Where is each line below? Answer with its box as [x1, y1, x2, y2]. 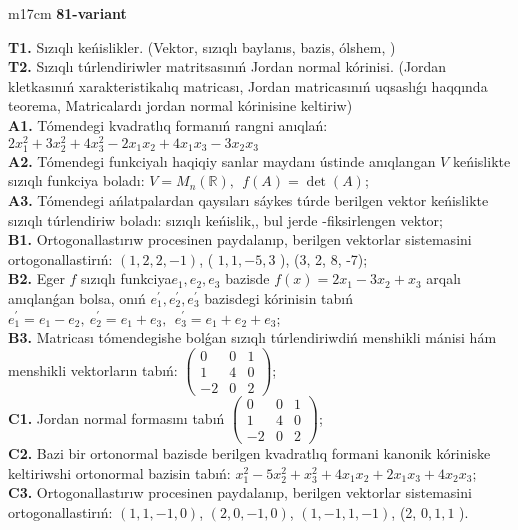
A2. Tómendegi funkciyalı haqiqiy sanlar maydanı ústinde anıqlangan [8, 150, 436, 171]
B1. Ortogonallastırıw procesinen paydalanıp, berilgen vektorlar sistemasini [8, 229, 472, 250]
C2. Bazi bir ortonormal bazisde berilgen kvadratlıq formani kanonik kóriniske [8, 443, 491, 464]
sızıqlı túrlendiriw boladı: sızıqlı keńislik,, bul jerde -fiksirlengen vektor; [8, 209, 443, 230]
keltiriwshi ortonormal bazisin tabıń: [8, 462, 231, 483]
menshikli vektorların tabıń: [8, 359, 178, 380]
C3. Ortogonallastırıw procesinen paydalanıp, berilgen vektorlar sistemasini [8, 482, 472, 503]
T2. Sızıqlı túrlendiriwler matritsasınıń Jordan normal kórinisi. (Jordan [8, 56, 447, 77]
